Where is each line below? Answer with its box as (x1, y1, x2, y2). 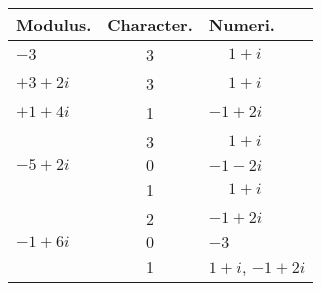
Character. (107, 13, 193, 36)
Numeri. (208, 13, 275, 36)
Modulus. (16, 13, 92, 36)
